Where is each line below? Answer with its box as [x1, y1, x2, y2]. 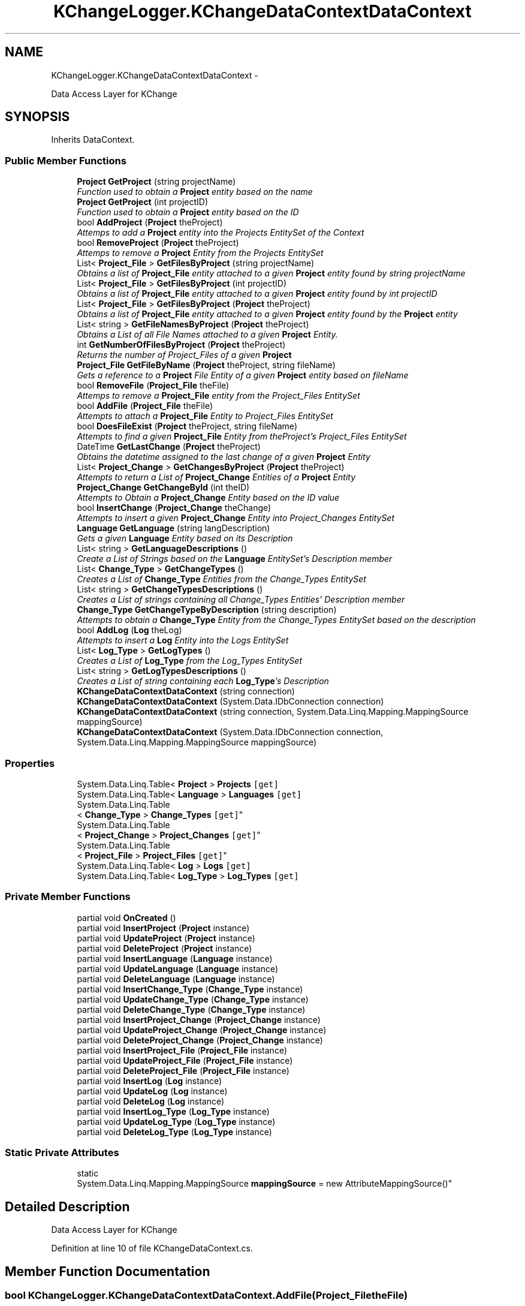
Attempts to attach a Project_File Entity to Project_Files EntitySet [77, 411, 333, 422]
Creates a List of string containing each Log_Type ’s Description [77, 676, 329, 687]
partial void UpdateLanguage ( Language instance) [77, 963, 279, 974]
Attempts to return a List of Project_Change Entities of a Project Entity [77, 472, 356, 483]
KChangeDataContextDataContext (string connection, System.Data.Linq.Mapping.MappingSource [77, 706, 469, 717]
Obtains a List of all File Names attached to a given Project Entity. [77, 329, 338, 340]
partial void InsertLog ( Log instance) [77, 1075, 222, 1086]
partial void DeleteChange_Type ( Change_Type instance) [77, 1004, 306, 1015]
